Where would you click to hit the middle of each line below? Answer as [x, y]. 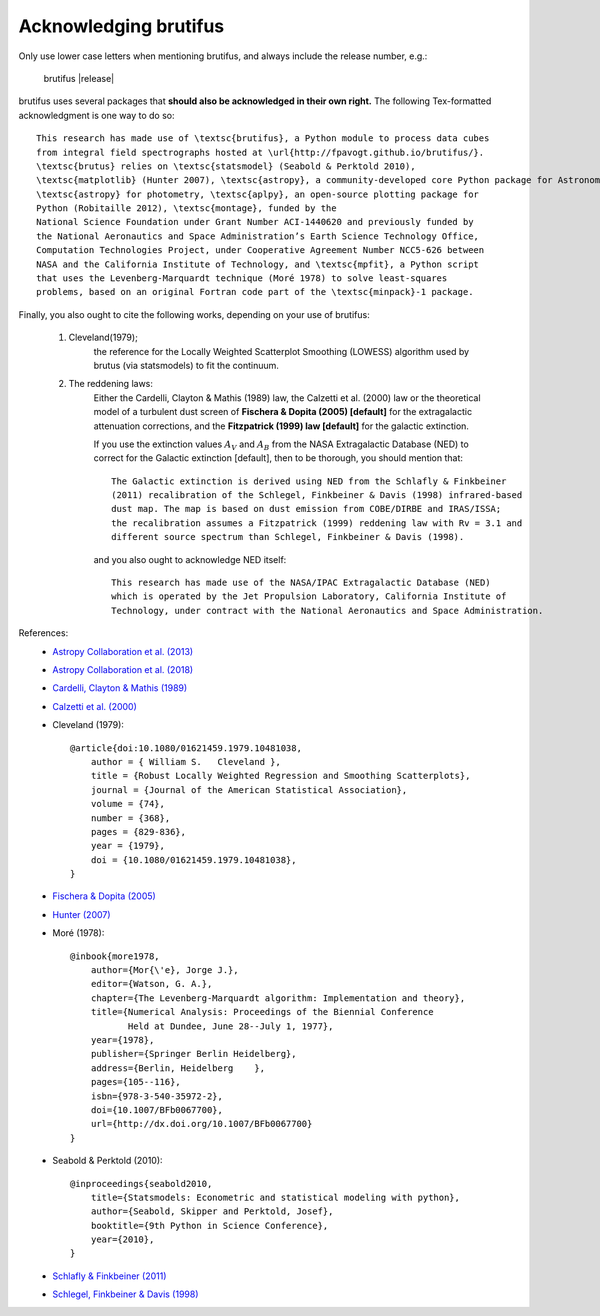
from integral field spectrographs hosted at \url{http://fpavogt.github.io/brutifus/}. [260, 152]
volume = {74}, [127, 804]
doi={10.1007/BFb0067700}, [157, 1109]
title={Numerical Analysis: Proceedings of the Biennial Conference [262, 1012]
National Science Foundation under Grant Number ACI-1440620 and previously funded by [255, 222]
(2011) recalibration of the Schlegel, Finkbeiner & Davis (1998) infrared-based [317, 495]
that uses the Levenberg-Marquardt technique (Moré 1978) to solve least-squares [242, 278]
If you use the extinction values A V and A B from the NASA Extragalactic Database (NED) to [281, 445]
